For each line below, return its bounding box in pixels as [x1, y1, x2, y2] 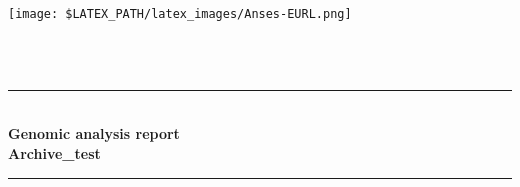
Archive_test [8, 143, 101, 164]
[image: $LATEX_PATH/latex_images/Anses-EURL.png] [8, 7, 352, 21]
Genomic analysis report [8, 123, 180, 144]
